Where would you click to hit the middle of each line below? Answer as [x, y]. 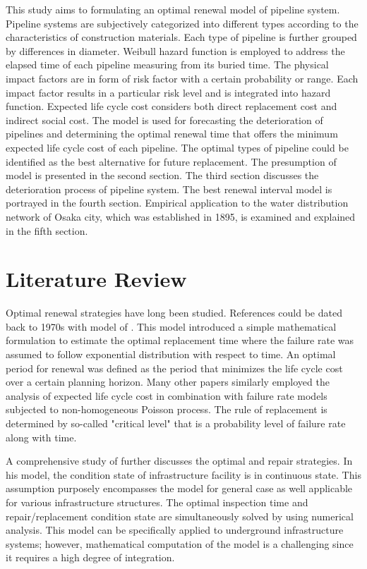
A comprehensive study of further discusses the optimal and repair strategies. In [179, 461]
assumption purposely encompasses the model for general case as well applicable [179, 488]
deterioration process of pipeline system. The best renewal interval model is [169, 189]
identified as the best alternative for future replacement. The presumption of [171, 161]
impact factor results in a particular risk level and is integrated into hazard [168, 92]
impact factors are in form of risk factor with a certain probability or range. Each [182, 78]
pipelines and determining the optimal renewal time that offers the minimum [172, 134]
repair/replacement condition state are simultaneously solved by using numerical [180, 516]
